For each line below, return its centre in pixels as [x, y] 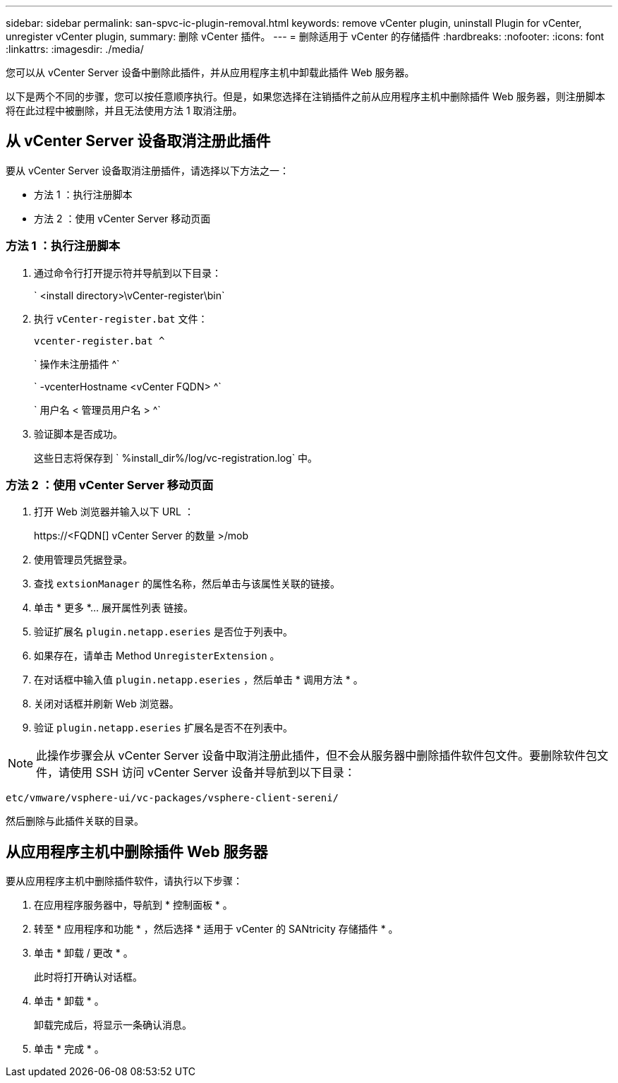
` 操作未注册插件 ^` [77, 364]
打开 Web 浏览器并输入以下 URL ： [114, 512]
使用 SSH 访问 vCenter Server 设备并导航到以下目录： [213, 773]
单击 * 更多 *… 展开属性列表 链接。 [114, 608]
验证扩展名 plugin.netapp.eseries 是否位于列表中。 [163, 632]
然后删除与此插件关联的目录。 [75, 821]
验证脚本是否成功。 [78, 433]
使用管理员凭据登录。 [83, 560]
